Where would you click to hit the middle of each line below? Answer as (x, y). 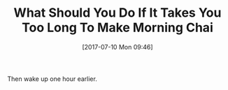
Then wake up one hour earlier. (52, 79)
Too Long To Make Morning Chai (117, 28)
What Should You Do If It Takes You (117, 13)
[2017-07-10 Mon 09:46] (117, 47)
